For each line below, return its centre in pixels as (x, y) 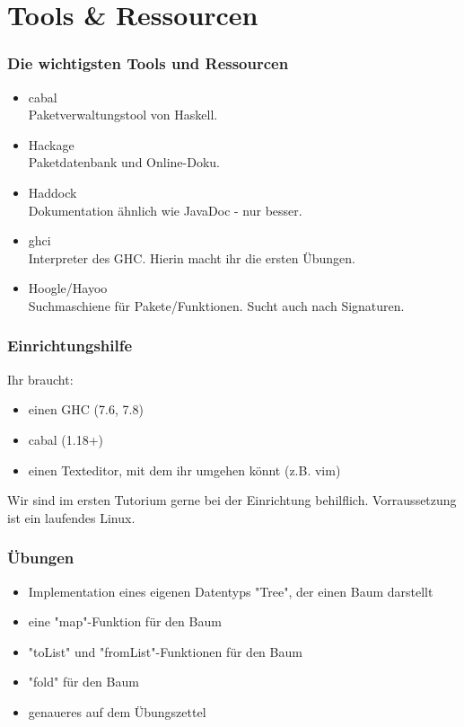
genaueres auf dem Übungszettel (117, 711)
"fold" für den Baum (83, 682)
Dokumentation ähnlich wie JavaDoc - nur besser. (165, 210)
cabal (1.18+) (66, 439)
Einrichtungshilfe (70, 346)
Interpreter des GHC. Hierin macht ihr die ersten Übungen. (192, 257)
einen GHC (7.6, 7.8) (86, 409)
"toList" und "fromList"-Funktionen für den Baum (165, 651)
